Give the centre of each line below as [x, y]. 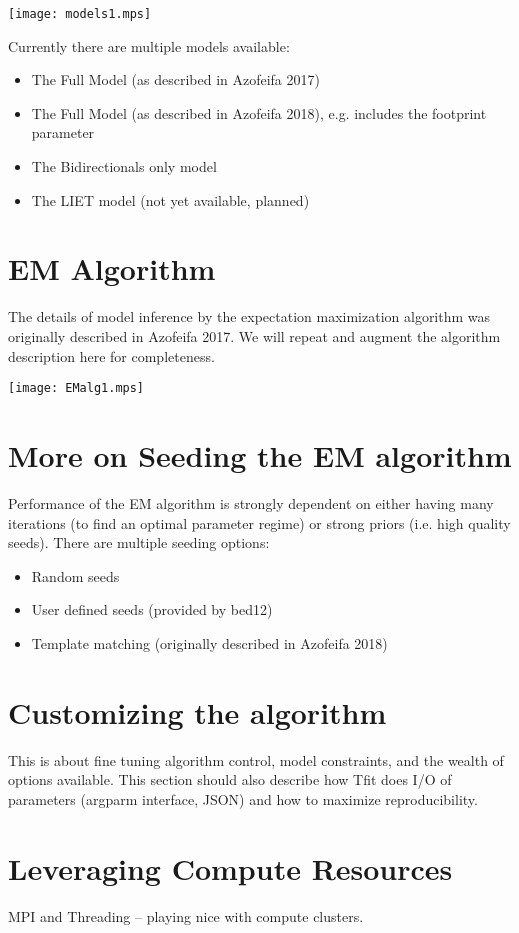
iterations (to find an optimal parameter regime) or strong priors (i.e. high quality [259, 522]
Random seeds [75, 575]
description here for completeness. [111, 355]
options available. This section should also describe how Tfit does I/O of [230, 779]
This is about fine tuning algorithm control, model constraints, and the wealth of [256, 759]
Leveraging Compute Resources [230, 867]
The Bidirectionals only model [124, 166]
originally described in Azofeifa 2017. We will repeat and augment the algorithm [254, 335]
